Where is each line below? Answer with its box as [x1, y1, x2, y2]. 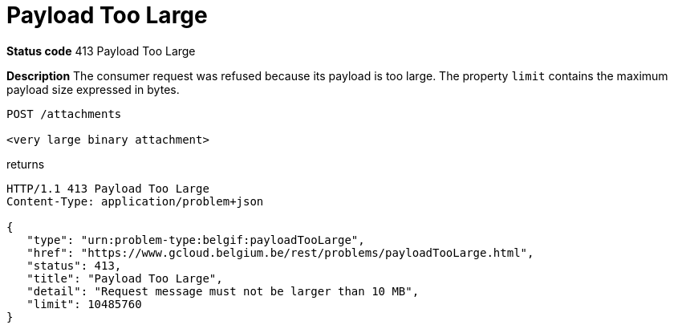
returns [6, 156, 45, 171]
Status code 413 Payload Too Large [6, 43, 196, 58]
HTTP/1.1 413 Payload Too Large [6, 181, 209, 195]
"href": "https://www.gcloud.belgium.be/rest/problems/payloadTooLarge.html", [26, 246, 534, 259]
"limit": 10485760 [26, 297, 142, 311]
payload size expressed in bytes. [6, 82, 180, 96]
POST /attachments [6, 107, 122, 120]
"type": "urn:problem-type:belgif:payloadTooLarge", [26, 233, 365, 246]
